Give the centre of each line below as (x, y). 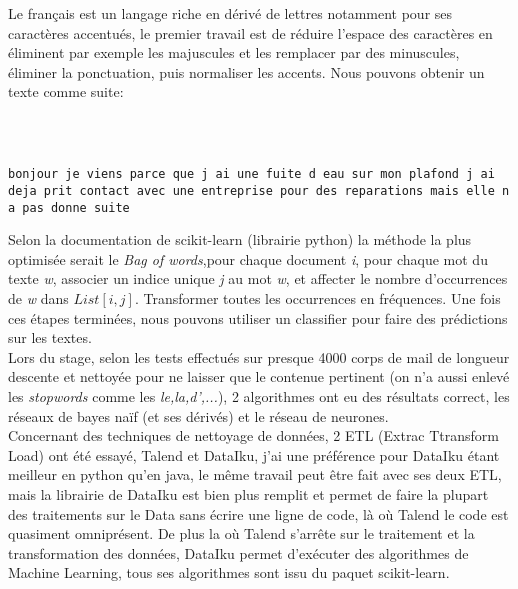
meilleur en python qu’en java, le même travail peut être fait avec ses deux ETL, (255, 474)
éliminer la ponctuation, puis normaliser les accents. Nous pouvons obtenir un (246, 71)
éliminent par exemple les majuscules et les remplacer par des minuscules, (234, 52)
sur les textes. (50, 337)
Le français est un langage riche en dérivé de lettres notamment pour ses (230, 13)
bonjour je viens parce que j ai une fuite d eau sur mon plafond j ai (251, 174)
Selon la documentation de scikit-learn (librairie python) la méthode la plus (240, 239)
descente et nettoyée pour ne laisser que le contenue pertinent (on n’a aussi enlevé (259, 376)
